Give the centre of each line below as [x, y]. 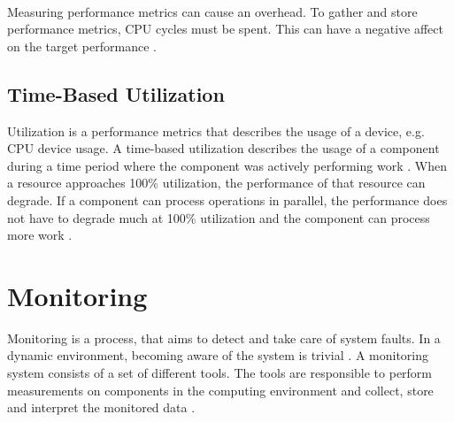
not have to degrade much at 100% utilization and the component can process [219, 217]
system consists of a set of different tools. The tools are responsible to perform [220, 373]
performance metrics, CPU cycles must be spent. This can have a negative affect [225, 29]
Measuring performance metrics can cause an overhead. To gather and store [212, 11]
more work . [40, 235]
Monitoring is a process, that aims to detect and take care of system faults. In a [224, 338]
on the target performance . [82, 46]
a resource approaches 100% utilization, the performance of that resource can [216, 183]
